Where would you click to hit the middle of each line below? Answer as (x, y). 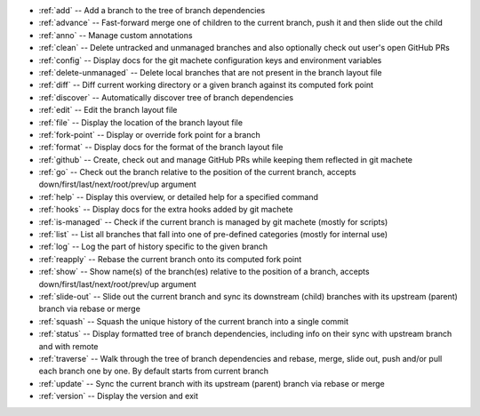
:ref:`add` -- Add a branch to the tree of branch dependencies (152, 10)
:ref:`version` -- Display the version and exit (119, 396)
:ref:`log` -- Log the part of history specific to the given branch (153, 247)
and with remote (68, 346)
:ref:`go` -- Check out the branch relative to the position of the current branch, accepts (197, 172)
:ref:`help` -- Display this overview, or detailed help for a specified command (179, 196)
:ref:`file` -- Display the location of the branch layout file (141, 122)
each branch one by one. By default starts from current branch (154, 371)
